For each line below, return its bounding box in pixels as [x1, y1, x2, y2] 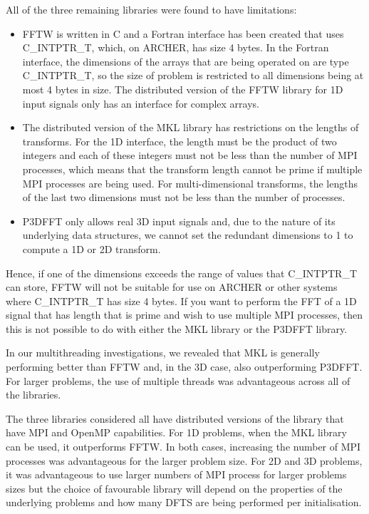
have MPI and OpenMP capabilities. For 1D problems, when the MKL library [6, 425, 347, 440]
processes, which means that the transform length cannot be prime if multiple [22, 161, 363, 176]
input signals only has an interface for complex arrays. [22, 96, 260, 110]
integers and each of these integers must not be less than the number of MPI [22, 148, 358, 163]
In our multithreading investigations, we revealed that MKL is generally [6, 345, 320, 360]
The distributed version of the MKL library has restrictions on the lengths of [22, 120, 359, 135]
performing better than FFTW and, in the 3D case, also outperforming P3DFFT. [6, 359, 363, 374]
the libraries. [6, 387, 61, 402]
